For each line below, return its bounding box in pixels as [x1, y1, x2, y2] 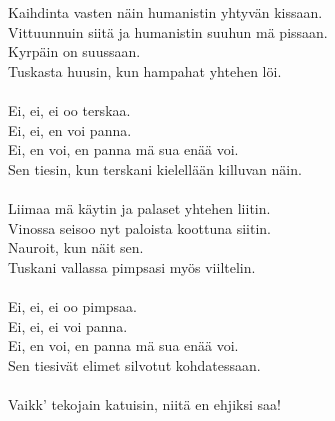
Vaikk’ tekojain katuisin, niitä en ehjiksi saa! [8, 393, 281, 414]
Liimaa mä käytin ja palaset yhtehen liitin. [8, 197, 271, 218]
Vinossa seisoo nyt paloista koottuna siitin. [8, 217, 271, 238]
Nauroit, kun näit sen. [8, 237, 144, 258]
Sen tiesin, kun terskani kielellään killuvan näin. [8, 158, 302, 179]
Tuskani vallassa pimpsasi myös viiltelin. [8, 256, 256, 277]
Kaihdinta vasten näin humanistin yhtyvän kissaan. [8, 2, 323, 22]
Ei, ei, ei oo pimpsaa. [8, 295, 137, 316]
